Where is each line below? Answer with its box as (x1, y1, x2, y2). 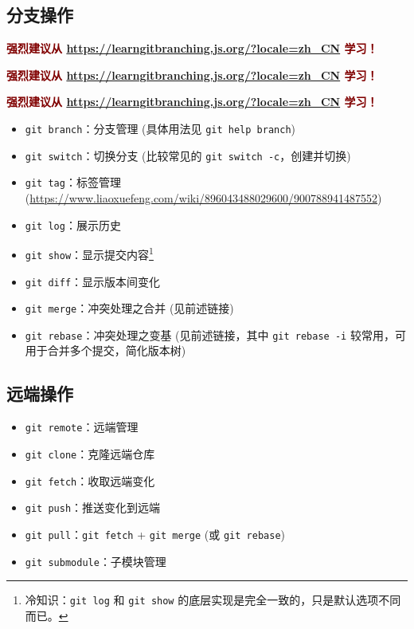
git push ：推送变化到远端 (25, 499, 161, 516)
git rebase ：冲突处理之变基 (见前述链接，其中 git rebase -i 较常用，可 (25, 326, 406, 343)
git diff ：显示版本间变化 (25, 273, 161, 289)
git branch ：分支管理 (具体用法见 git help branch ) (25, 120, 296, 136)
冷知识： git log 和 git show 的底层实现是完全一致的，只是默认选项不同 (25, 592, 401, 608)
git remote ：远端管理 (25, 419, 139, 435)
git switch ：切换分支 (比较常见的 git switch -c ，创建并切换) (25, 147, 351, 163)
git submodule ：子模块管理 (25, 552, 166, 569)
